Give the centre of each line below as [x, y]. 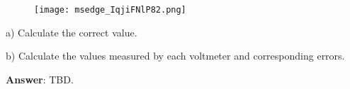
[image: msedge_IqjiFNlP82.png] [110, 10]
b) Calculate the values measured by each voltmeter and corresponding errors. [175, 56]
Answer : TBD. [40, 79]
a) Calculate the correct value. [72, 32]
